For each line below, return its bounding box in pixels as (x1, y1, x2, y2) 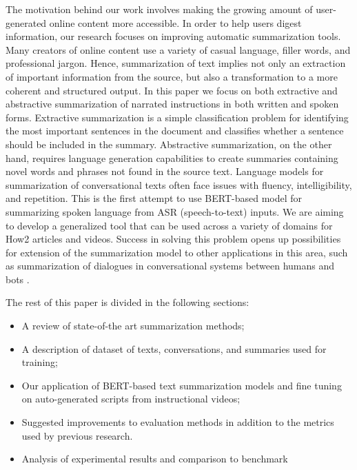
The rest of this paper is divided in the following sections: (6, 295, 249, 309)
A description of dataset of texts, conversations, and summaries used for (21, 341, 327, 356)
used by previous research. (21, 428, 133, 442)
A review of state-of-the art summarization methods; (21, 318, 245, 333)
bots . (6, 272, 30, 286)
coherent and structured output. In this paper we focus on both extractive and (6, 83, 338, 97)
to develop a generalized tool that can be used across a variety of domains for (6, 218, 333, 232)
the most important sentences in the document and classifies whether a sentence (6, 123, 344, 138)
